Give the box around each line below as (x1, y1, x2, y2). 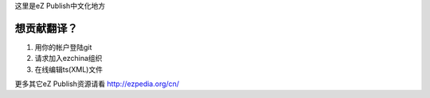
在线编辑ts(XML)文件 (34, 64, 104, 74)
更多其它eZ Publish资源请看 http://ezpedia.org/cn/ (14, 79, 179, 89)
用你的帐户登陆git (34, 42, 92, 51)
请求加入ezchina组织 (34, 54, 103, 63)
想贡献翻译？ (14, 21, 78, 35)
